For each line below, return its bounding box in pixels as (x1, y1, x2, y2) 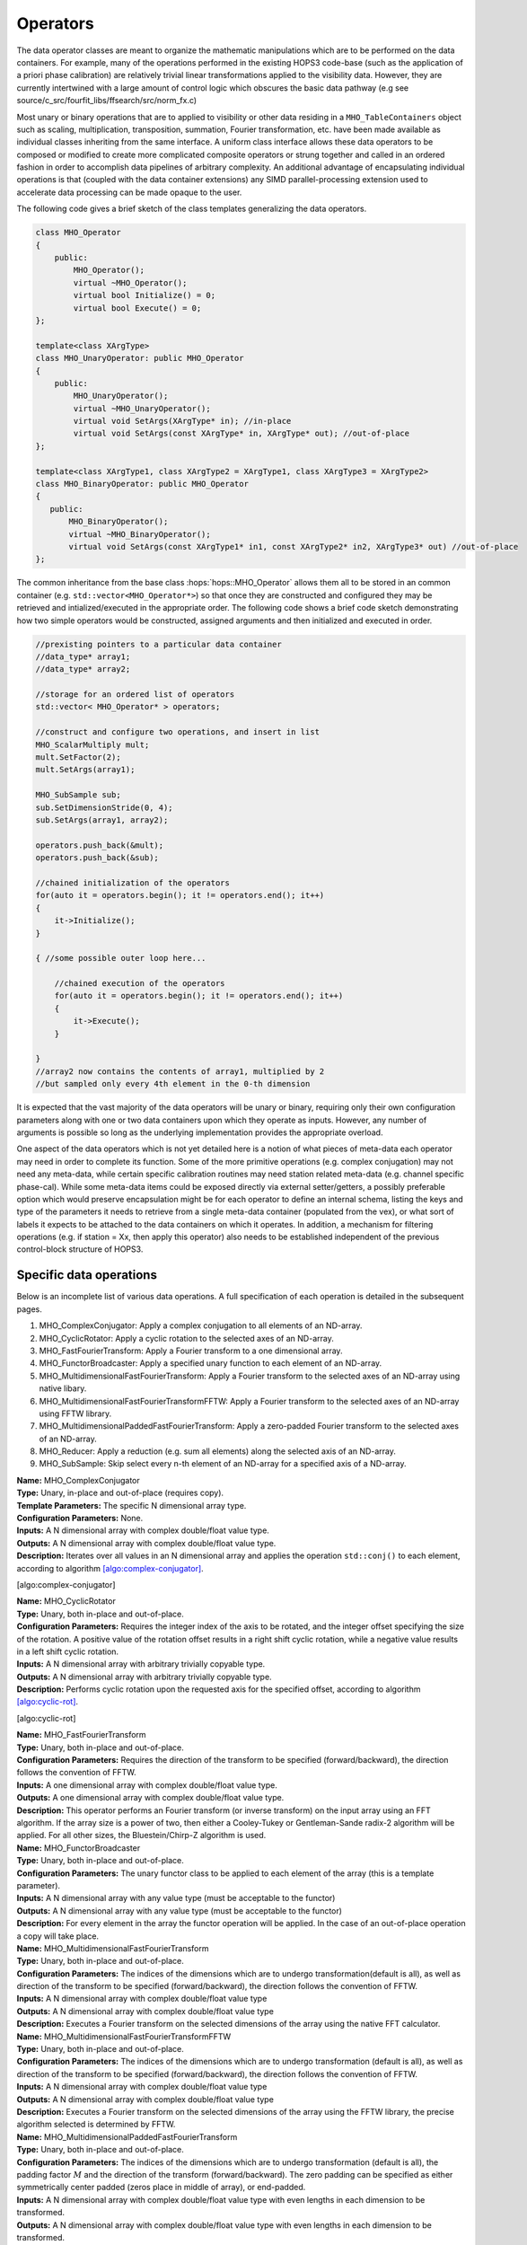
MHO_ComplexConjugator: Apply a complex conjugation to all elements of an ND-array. (39, 1320, 363, 1331)
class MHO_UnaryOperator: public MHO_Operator (35, 353, 244, 364)
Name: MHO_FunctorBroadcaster (16, 1842, 141, 1853)
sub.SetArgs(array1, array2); (35, 814, 169, 825)
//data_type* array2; (35, 665, 131, 674)
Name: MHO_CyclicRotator (16, 1596, 116, 1607)
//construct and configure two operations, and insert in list (35, 727, 321, 737)
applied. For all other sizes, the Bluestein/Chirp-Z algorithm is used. (16, 1830, 267, 1841)
